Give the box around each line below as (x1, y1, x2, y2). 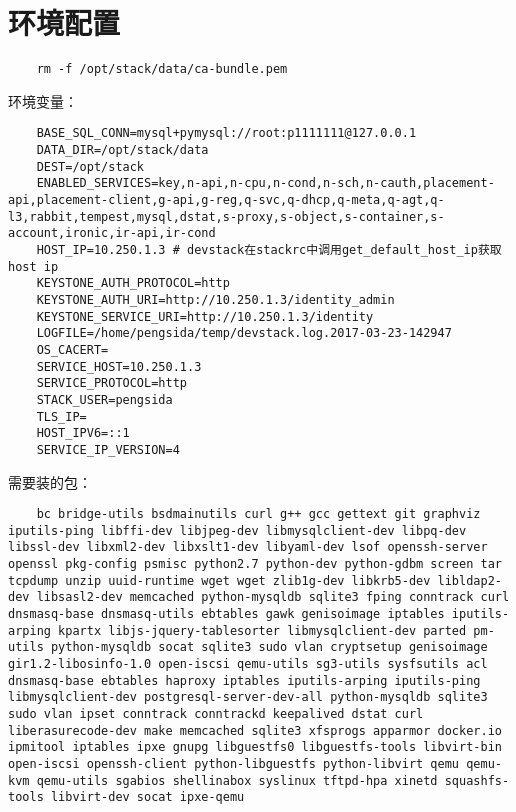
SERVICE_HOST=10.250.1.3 (36, 359, 202, 374)
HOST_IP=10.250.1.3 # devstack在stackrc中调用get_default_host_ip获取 (36, 242, 502, 257)
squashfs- (444, 773, 510, 788)
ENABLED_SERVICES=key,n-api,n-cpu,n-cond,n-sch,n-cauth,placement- (36, 176, 495, 191)
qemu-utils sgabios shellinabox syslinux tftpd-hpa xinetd (36, 773, 438, 788)
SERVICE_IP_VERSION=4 (36, 442, 180, 457)
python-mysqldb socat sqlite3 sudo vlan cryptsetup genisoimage (50, 640, 488, 655)
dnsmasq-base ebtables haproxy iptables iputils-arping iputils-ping (8, 673, 481, 688)
